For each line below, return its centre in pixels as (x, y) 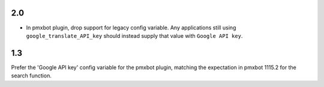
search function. (31, 76)
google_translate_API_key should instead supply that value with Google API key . (134, 35)
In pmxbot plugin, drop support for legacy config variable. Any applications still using (131, 28)
